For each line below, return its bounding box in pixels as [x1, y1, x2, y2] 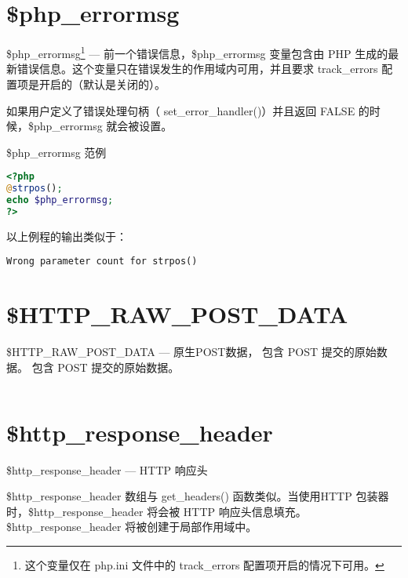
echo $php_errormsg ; [6, 194, 114, 206]
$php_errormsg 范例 [6, 144, 107, 160]
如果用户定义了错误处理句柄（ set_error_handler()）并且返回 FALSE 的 [6, 102, 370, 118]
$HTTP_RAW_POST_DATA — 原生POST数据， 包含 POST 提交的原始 [6, 344, 377, 360]
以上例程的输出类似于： [6, 227, 127, 244]
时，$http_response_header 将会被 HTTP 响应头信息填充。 [6, 503, 307, 519]
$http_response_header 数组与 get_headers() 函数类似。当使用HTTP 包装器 [6, 488, 389, 504]
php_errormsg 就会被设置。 [33, 118, 173, 134]
